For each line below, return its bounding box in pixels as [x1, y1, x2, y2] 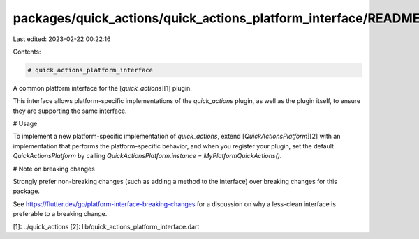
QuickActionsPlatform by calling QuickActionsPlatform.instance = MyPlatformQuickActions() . [13, 152, 282, 160]
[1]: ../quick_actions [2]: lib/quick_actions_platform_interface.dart [13, 222, 200, 231]
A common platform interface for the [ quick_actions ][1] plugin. [13, 84, 192, 92]
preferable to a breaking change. [13, 210, 108, 218]
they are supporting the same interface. [13, 107, 127, 115]
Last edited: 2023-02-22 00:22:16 [13, 35, 111, 43]
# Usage [13, 119, 38, 128]
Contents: [13, 47, 41, 56]
